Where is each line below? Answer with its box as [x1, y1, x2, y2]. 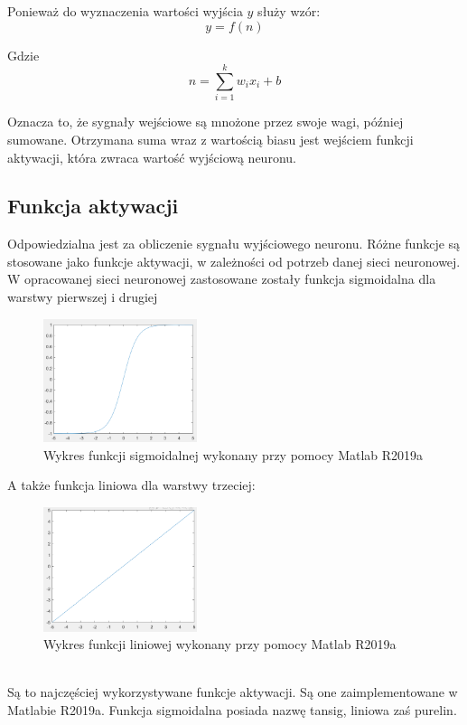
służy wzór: [257, 2, 321, 20]
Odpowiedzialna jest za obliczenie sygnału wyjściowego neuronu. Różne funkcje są [7, 234, 461, 253]
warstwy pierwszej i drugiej [7, 287, 158, 306]
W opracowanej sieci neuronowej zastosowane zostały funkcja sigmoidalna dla [7, 269, 436, 288]
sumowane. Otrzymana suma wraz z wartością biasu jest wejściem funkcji [7, 129, 414, 148]
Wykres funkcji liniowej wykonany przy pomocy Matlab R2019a [43, 635, 397, 654]
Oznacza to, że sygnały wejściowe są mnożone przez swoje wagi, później [7, 112, 404, 131]
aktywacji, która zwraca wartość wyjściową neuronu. [7, 147, 296, 166]
